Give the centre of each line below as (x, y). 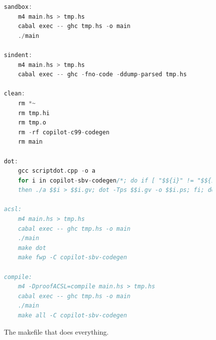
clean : (14, 94)
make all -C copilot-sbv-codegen (72, 315)
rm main (30, 142)
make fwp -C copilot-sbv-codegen (72, 258)
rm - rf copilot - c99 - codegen (64, 132)
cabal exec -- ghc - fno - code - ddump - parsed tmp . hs (102, 75)
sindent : (18, 55)
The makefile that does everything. (56, 331)
